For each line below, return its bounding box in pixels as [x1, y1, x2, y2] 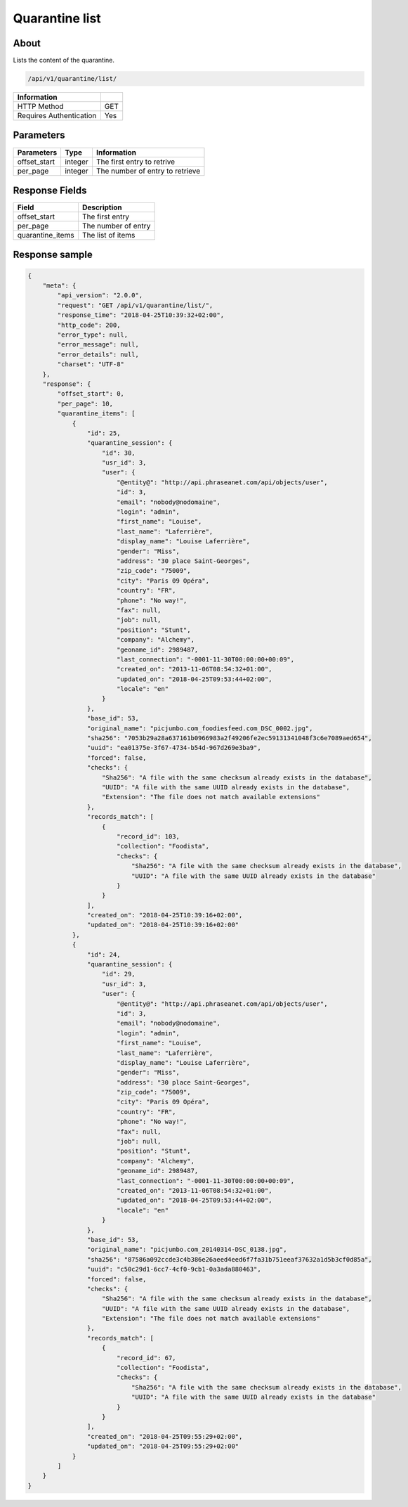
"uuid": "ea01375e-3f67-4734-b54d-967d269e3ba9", [86, 744, 261, 752]
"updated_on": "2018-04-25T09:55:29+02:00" [86, 1442, 239, 1451]
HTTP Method [17, 102, 64, 112]
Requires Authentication [17, 111, 97, 121]
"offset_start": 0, [57, 390, 124, 398]
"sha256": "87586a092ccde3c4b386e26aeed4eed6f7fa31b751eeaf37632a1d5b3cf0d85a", [86, 1255, 372, 1263]
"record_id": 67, [116, 1354, 176, 1362]
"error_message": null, [57, 341, 140, 349]
